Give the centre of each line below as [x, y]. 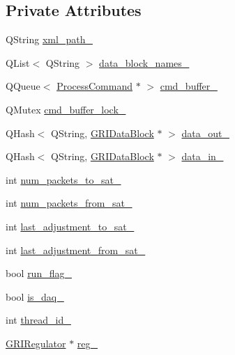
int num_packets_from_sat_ [69, 203]
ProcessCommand [95, 86]
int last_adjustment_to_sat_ [70, 226]
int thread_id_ [38, 320]
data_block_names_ [144, 62]
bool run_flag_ [39, 273]
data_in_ [203, 156]
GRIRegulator [36, 343]
